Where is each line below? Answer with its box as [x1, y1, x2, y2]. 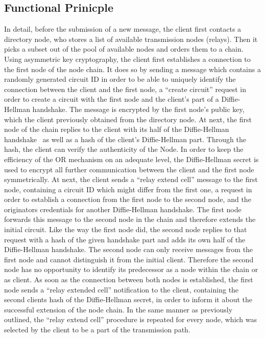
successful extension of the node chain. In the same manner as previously [4, 304, 233, 314]
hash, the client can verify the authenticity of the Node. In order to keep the [4, 144, 244, 154]
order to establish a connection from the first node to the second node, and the [4, 194, 251, 205]
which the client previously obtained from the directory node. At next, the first [4, 114, 252, 124]
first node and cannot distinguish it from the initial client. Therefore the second [4, 254, 254, 264]
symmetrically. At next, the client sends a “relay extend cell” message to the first [4, 174, 258, 185]
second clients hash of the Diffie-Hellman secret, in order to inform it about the [4, 294, 252, 305]
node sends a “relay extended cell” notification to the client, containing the [4, 284, 239, 295]
